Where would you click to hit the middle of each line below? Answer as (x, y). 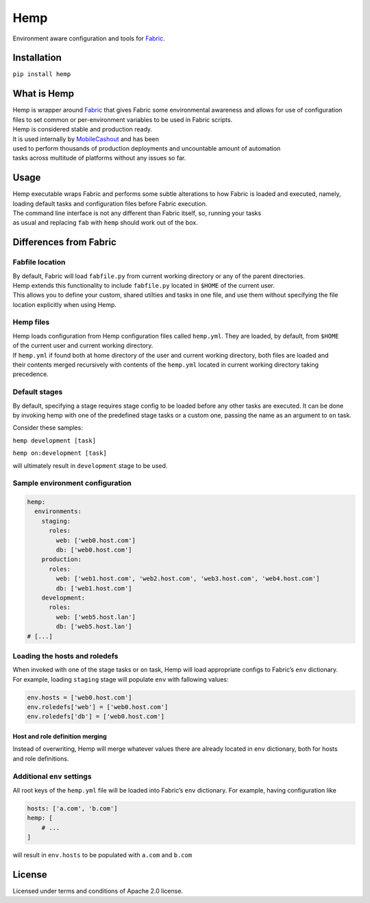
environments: (58, 511)
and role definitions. (41, 758)
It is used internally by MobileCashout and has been (86, 139)
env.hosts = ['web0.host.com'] (80, 697)
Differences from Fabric (64, 242)
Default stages (38, 392)
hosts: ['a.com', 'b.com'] (72, 808)
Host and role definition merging (60, 737)
